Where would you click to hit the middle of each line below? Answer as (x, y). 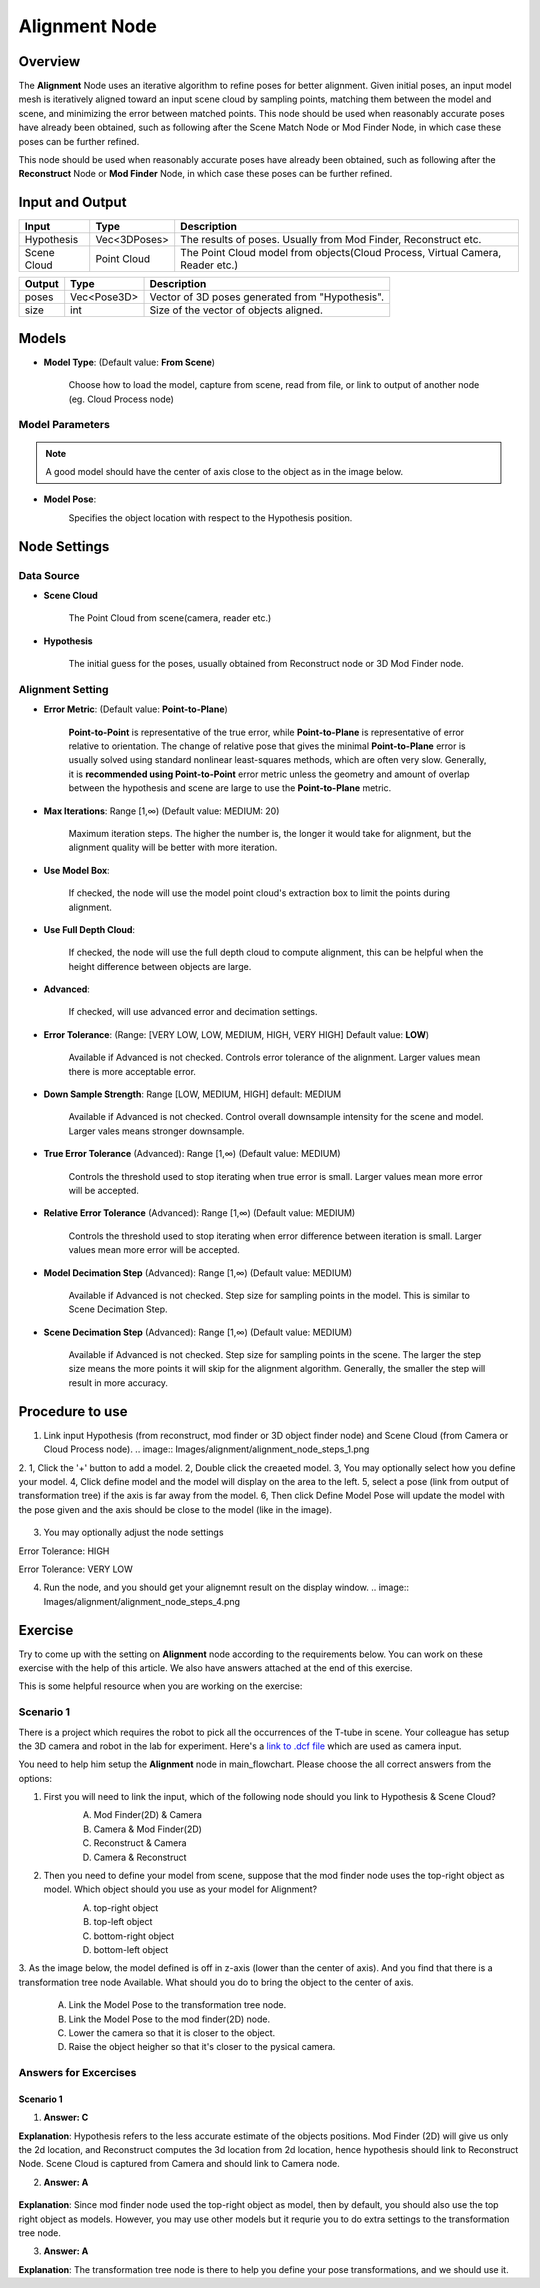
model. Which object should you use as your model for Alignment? (180, 1889)
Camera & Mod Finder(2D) (147, 1829)
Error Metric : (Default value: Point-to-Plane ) (136, 709)
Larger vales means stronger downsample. (156, 1131)
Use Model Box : (76, 870)
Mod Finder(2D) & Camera (147, 1815)
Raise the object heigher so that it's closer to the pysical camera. (202, 2047)
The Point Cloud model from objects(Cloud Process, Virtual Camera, (341, 253)
